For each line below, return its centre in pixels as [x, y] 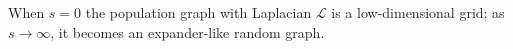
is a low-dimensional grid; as [418, 12]
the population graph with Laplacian [198, 12]
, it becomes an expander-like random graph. [187, 31]
